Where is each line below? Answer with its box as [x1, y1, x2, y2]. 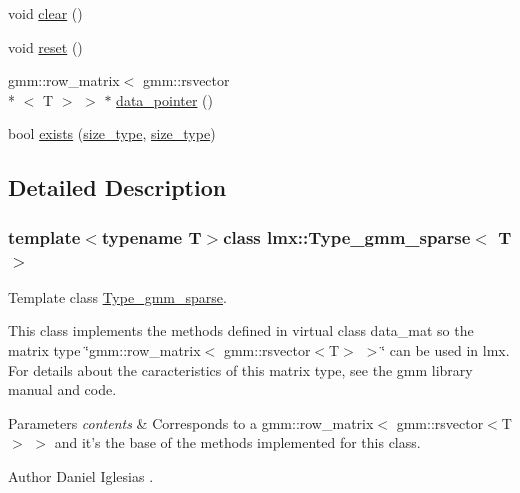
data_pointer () [116, 89, 213, 110]
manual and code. [8, 379, 117, 400]
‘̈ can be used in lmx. [381, 340, 510, 361]
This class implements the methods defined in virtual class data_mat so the [8, 320, 474, 341]
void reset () [8, 36, 83, 57]
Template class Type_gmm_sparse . [8, 286, 227, 307]
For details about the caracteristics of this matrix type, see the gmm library [8, 359, 473, 380]
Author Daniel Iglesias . [8, 466, 154, 487]
